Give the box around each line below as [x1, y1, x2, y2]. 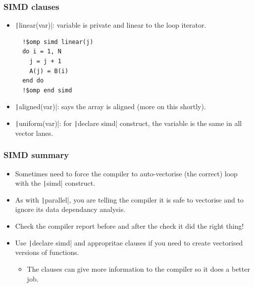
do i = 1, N [22, 48, 61, 55]
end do [22, 77, 44, 84]
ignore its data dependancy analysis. [15, 204, 126, 214]
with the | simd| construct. [15, 178, 96, 188]
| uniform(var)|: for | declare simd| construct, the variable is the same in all [15, 118, 242, 128]
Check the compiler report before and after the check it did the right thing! [15, 221, 244, 231]
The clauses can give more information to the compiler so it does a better [27, 263, 250, 274]
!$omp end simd [22, 86, 72, 94]
